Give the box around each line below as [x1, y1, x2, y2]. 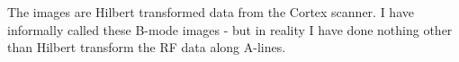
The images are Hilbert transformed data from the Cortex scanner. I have [7, 3, 414, 21]
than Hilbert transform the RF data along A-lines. [7, 38, 286, 57]
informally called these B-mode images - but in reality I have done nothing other [7, 20, 453, 39]
